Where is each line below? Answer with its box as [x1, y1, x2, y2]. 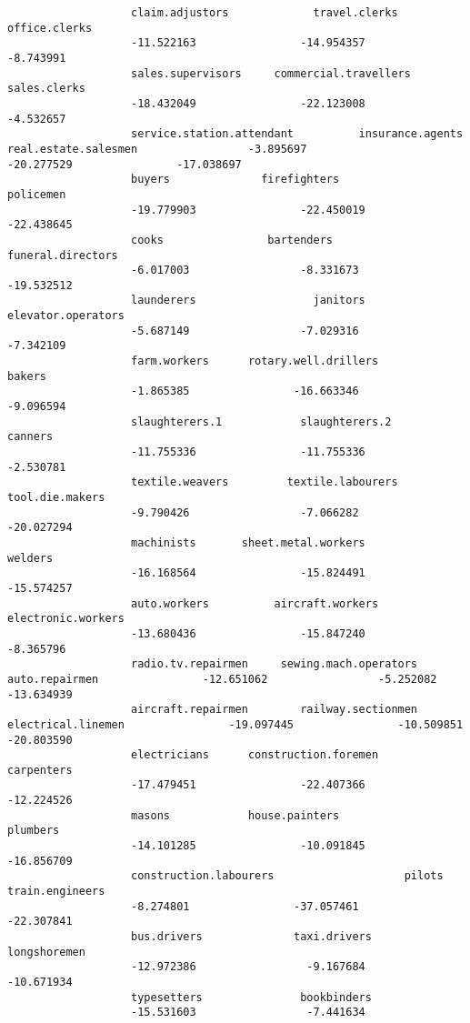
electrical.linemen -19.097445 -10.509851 [7, 717, 464, 731]
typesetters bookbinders [131, 990, 372, 1004]
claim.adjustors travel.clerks [131, 6, 398, 19]
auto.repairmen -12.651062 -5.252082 [7, 672, 437, 686]
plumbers [7, 824, 60, 837]
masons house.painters [131, 808, 340, 822]
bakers [7, 369, 46, 383]
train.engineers [7, 885, 105, 898]
